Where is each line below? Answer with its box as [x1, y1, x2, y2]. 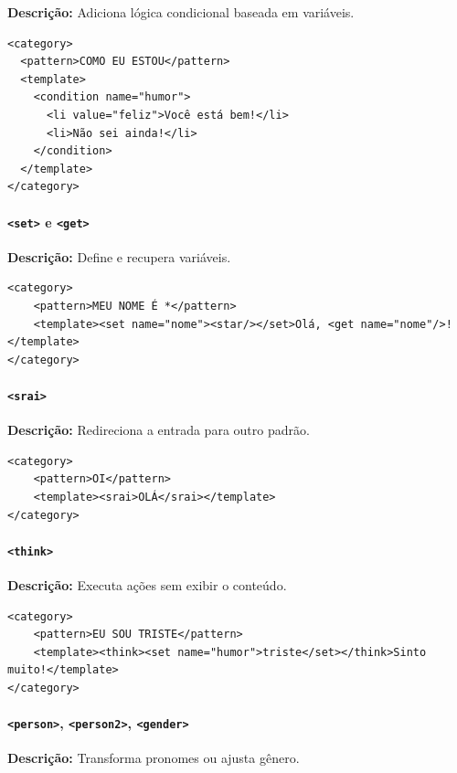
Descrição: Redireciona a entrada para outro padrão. [7, 420, 310, 439]
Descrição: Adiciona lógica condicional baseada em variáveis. [7, 3, 355, 21]
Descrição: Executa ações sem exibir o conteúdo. [7, 576, 287, 595]
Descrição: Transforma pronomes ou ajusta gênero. [7, 748, 300, 768]
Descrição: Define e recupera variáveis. [7, 247, 231, 266]
